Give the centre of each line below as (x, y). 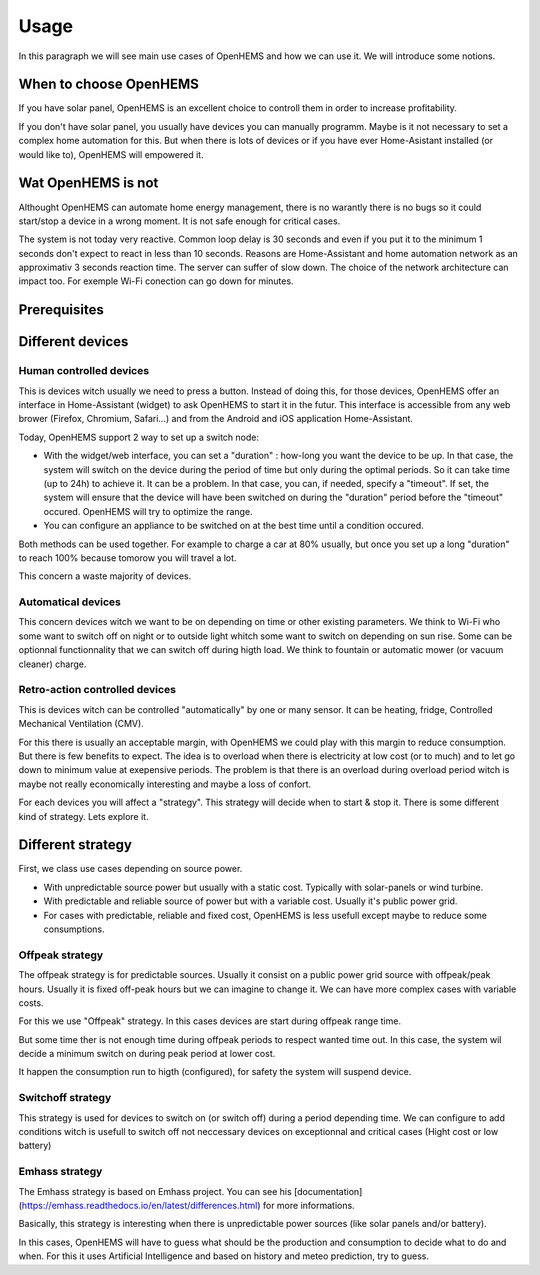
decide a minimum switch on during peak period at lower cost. (147, 1054)
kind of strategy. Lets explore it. (83, 816)
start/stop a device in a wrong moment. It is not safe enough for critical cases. (179, 221)
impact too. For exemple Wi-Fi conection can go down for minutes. (156, 281)
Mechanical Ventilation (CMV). (81, 724)
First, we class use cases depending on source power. (130, 869)
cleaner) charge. (52, 664)
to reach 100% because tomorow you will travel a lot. (127, 557)
